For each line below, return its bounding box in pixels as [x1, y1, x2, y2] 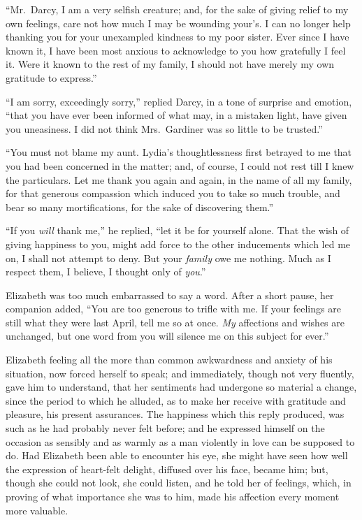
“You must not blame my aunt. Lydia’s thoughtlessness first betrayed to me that [6, 145, 352, 159]
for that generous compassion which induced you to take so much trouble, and [6, 186, 340, 201]
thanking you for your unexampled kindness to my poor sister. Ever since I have [6, 29, 349, 44]
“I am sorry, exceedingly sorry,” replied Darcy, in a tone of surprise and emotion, [6, 94, 352, 108]
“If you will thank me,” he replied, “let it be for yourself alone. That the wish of [6, 223, 349, 238]
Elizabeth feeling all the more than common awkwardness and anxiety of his [6, 352, 333, 367]
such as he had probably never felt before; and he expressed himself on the [6, 421, 325, 435]
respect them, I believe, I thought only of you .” [6, 264, 206, 279]
